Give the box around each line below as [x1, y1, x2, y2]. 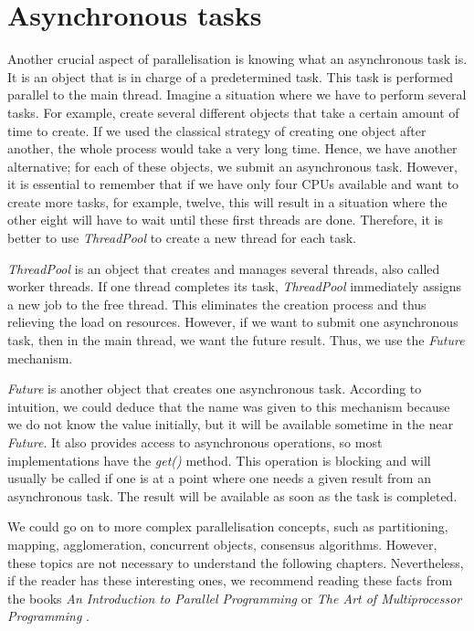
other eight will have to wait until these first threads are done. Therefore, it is [7, 210, 443, 229]
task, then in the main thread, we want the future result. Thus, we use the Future [7, 331, 465, 350]
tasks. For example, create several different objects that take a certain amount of [7, 102, 459, 121]
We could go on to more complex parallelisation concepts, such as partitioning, [7, 517, 448, 536]
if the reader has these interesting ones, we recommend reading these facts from [7, 571, 453, 590]
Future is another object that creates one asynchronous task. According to [7, 379, 422, 398]
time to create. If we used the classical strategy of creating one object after [7, 121, 427, 140]
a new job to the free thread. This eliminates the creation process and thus [7, 294, 427, 313]
